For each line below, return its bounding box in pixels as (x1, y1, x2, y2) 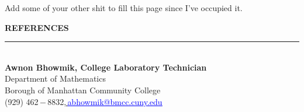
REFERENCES (5, 21, 69, 33)
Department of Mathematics (5, 72, 106, 85)
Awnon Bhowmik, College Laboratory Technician (5, 61, 207, 73)
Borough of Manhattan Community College (5, 83, 161, 96)
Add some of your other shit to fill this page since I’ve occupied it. (5, 2, 243, 13)
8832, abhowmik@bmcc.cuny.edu (47, 95, 163, 107)
